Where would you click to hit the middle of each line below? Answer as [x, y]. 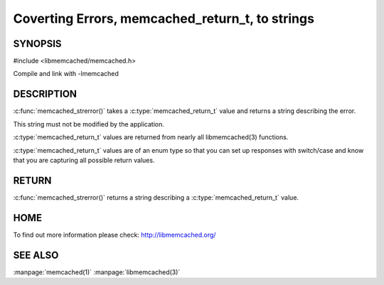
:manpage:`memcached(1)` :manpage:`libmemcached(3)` [97, 272]
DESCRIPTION [45, 94]
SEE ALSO [36, 255]
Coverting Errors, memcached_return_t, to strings [164, 18]
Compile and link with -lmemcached [66, 74]
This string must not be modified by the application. [89, 124]
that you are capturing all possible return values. [84, 160]
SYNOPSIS [37, 44]
